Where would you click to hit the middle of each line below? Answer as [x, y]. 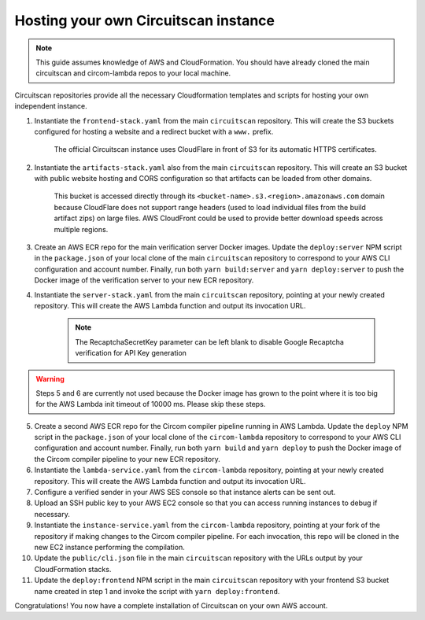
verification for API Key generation [131, 353]
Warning [50, 378]
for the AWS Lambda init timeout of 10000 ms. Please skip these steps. [151, 404]
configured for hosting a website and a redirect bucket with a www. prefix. [154, 131]
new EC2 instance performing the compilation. [109, 547]
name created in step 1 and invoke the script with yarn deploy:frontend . [157, 591]
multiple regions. [81, 229]
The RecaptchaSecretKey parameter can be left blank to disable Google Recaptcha [209, 341]
